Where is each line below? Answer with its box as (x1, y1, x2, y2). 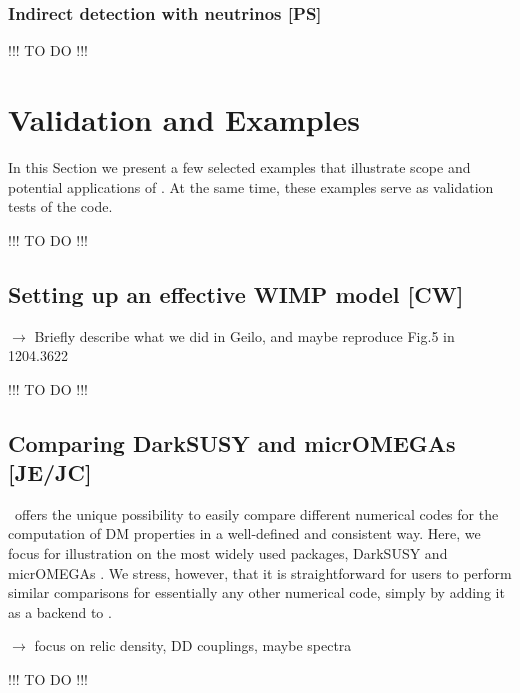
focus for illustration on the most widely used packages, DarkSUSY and (8, 543, 448, 564)
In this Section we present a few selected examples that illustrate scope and (8, 156, 471, 177)
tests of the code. (8, 196, 113, 217)
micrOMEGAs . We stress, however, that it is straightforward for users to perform (8, 562, 512, 583)
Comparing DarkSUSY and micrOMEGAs (8, 427, 456, 458)
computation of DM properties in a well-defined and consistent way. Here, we (8, 523, 481, 544)
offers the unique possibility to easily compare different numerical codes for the (14, 503, 499, 524)
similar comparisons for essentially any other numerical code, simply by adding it (8, 582, 505, 603)
